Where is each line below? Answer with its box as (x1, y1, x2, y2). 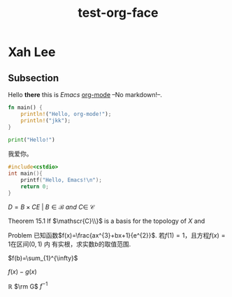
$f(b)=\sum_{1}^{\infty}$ (8, 254, 78, 262)
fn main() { (8, 104, 43, 111)
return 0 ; (20, 183, 50, 190)
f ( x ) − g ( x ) (8, 267, 37, 275)
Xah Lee (8, 44, 56, 60)
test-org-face (78, 5, 159, 21)
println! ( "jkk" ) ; (20, 117, 71, 124)
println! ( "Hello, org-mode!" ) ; (20, 110, 112, 117)
